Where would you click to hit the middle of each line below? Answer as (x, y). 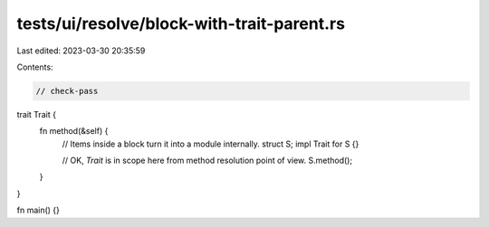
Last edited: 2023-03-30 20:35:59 (81, 51)
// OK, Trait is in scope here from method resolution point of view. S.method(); (207, 161)
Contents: (35, 67)
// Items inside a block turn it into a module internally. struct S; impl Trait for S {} (211, 144)
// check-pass (67, 91)
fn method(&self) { (74, 131)
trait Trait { (36, 114)
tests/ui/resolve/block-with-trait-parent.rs (181, 24)
